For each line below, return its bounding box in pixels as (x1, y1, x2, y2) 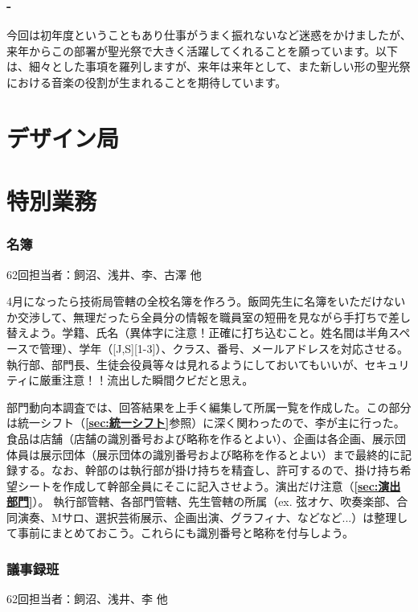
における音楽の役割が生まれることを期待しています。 (6, 74, 287, 90)
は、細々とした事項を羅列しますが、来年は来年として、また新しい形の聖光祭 (6, 58, 411, 75)
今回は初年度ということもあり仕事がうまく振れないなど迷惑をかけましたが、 (6, 27, 412, 43)
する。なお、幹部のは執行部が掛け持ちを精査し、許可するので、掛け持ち (17, 462, 400, 479)
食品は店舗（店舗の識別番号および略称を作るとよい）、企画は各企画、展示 (6, 429, 395, 446)
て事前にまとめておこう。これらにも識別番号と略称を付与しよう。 (6, 524, 354, 541)
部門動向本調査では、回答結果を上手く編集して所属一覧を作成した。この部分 (6, 398, 412, 415)
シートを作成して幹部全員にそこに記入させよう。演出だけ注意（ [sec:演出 (17, 477, 401, 494)
